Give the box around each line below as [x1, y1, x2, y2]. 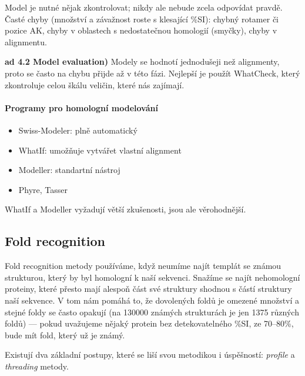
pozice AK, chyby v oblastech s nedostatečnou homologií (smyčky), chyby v [5, 24, 277, 36]
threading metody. [5, 360, 69, 372]
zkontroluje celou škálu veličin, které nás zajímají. [5, 78, 185, 91]
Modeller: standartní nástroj [18, 164, 120, 176]
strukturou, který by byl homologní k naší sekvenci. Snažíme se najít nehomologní [5, 271, 300, 283]
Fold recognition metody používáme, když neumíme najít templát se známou [5, 259, 281, 272]
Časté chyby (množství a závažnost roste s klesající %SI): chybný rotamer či [5, 12, 279, 25]
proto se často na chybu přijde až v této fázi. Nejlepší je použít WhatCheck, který [5, 66, 300, 79]
